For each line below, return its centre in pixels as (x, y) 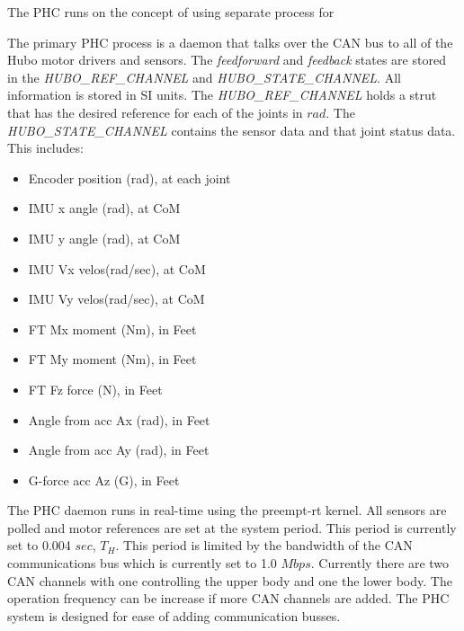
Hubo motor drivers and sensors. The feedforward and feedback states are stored (227, 60)
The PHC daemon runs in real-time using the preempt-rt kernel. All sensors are (227, 510)
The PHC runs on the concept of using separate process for (171, 12)
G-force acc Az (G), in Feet (104, 480)
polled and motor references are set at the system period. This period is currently (232, 527)
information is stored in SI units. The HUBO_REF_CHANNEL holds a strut (222, 95)
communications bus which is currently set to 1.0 (142, 563)
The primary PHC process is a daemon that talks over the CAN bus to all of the (230, 42)
